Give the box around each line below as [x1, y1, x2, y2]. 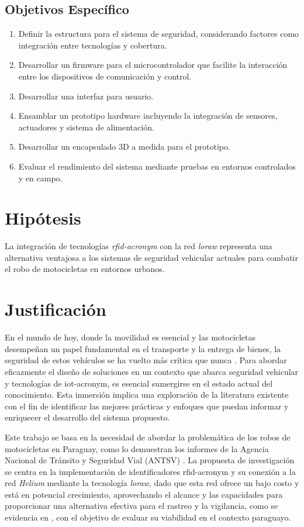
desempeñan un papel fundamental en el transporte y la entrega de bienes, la [5, 342, 281, 354]
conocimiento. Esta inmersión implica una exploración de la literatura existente [5, 388, 289, 401]
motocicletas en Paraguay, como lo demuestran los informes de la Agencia [5, 442, 269, 454]
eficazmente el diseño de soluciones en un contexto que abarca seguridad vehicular [5, 365, 299, 377]
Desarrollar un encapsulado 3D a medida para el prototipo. [18, 140, 230, 153]
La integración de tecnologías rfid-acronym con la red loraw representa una [5, 240, 272, 252]
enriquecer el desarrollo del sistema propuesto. [5, 411, 170, 423]
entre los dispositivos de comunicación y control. [18, 70, 192, 82]
